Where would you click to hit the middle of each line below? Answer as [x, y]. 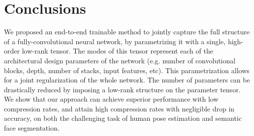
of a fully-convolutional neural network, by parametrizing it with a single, [115, 41]
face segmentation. [32, 128]
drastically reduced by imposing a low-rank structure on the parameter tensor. [122, 89]
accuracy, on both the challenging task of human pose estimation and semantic [123, 118]
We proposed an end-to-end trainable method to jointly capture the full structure [127, 32]
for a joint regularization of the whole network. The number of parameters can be [127, 80]
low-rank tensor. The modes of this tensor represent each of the [117, 51]
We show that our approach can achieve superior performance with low [111, 99]
